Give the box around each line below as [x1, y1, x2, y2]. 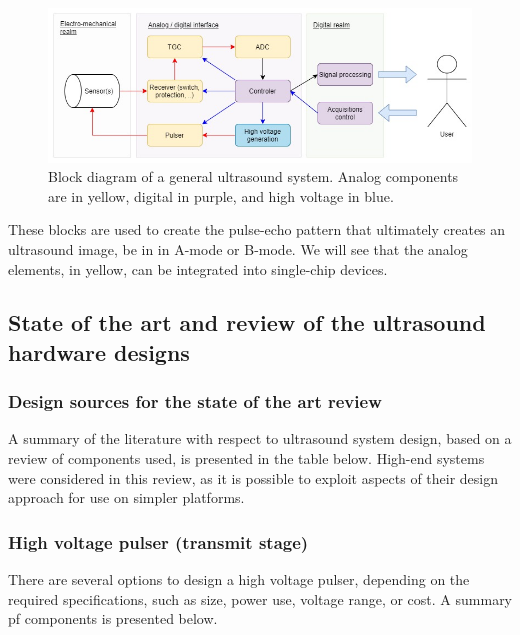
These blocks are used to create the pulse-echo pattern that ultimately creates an [8, 219, 506, 240]
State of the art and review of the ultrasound [8, 307, 486, 338]
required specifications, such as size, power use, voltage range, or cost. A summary [8, 588, 513, 609]
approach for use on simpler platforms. [8, 487, 245, 508]
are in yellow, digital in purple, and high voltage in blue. [48, 185, 394, 206]
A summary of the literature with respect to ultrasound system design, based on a [8, 428, 512, 449]
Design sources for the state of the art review [8, 389, 382, 414]
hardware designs [8, 336, 190, 367]
